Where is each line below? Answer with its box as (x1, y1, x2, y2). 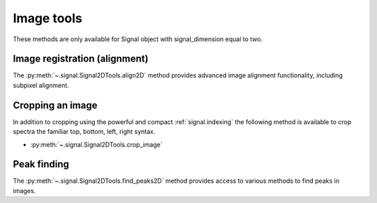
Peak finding (13, 158, 70, 170)
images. (13, 186, 36, 195)
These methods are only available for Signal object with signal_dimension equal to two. (13, 35, 263, 43)
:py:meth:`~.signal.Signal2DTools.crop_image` (30, 140, 163, 149)
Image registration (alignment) (13, 53, 149, 65)
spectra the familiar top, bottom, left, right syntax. (13, 128, 156, 136)
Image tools (13, 10, 83, 26)
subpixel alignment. (13, 81, 69, 89)
